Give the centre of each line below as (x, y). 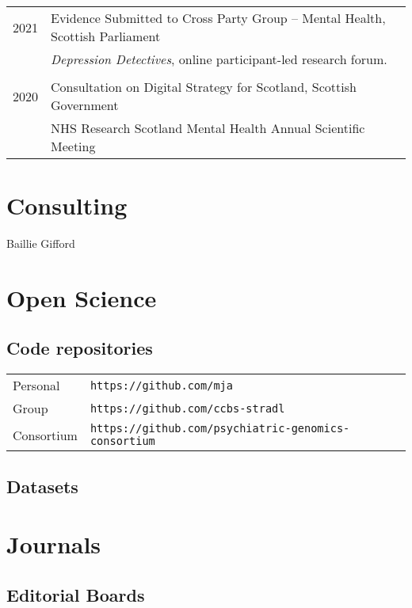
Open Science (82, 297)
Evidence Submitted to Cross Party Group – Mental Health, (218, 18)
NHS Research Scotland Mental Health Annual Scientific (208, 128)
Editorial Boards (76, 594)
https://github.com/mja (161, 385)
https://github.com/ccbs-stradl (187, 408)
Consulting (67, 205)
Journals (54, 544)
